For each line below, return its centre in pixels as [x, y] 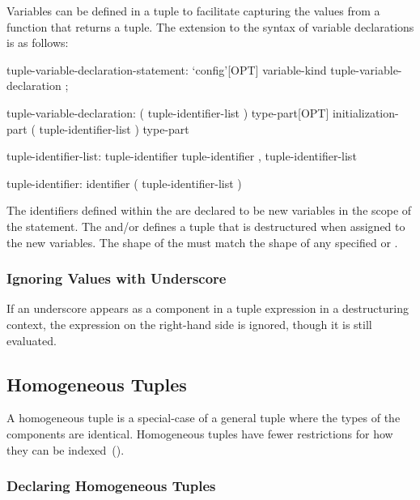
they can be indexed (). [66, 449]
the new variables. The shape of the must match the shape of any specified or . [202, 242]
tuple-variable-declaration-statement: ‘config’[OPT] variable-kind [167, 69]
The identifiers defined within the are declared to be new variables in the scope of [209, 210]
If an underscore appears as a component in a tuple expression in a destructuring [208, 308]
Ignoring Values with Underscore [117, 278]
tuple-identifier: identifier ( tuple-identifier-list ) [124, 183]
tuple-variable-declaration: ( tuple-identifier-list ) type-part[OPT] [168, 112]
